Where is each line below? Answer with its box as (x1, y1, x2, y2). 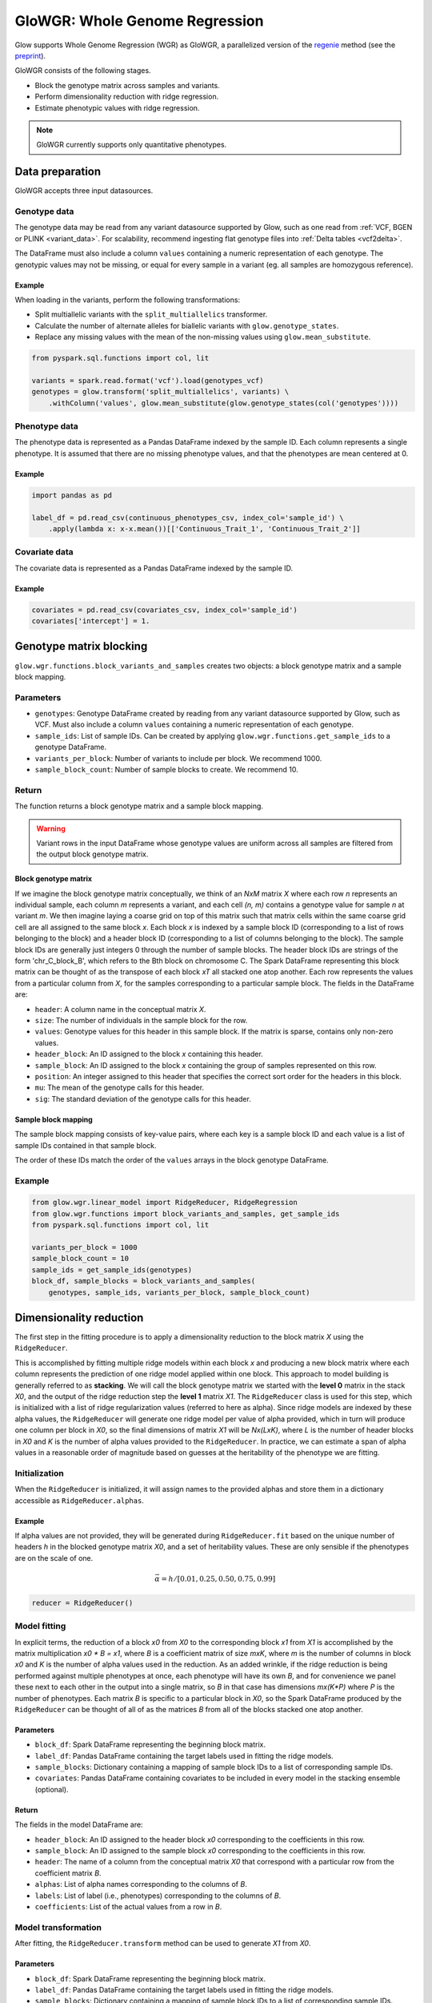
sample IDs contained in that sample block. (14, 1140, 157, 1150)
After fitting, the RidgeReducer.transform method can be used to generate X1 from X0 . (14, 1939, 311, 1949)
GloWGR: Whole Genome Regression (14, 12, 264, 30)
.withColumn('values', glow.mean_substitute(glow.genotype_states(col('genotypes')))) (48, 398, 399, 408)
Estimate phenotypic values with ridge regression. (34, 103, 200, 112)
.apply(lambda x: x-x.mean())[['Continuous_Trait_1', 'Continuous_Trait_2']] (48, 524, 362, 533)
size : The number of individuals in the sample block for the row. (34, 1015, 248, 1025)
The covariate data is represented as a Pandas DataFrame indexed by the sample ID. (14, 563, 294, 573)
